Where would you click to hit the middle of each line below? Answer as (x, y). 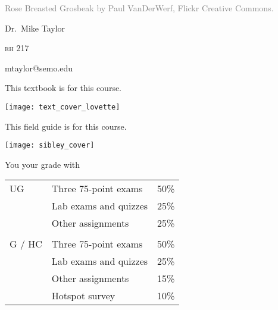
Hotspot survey (83, 296)
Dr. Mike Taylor (35, 28)
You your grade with (43, 164)
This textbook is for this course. (63, 88)
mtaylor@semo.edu (39, 68)
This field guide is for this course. (66, 126)
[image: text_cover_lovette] (63, 107)
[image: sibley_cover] (50, 145)
